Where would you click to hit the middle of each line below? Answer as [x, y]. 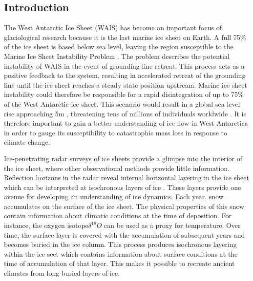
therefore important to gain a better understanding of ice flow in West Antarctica [126, 123]
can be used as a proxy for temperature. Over [172, 225]
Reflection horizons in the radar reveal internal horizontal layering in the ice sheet [126, 178]
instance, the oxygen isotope [46, 225]
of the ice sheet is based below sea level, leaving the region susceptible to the [119, 47]
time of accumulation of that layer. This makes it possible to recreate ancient [119, 263]
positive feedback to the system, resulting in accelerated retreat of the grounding [125, 75]
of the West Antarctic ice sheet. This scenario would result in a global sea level [122, 103]
